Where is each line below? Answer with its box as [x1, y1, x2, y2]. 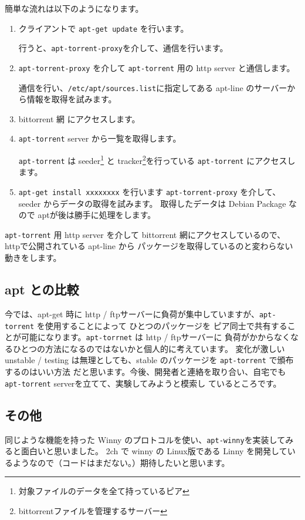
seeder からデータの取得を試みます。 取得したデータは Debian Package [18, 197, 286, 209]
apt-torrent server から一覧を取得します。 [18, 132, 181, 145]
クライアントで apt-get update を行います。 [18, 22, 189, 34]
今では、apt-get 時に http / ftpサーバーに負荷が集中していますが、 [5, 307, 259, 320]
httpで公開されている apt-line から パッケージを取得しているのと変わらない [5, 240, 293, 252]
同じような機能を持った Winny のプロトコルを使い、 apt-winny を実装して [5, 433, 286, 445]
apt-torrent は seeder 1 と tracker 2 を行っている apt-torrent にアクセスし [18, 153, 296, 166]
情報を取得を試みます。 [26, 93, 117, 105]
